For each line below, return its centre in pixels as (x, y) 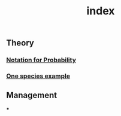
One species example (38, 76)
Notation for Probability (41, 60)
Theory (20, 43)
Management (32, 95)
